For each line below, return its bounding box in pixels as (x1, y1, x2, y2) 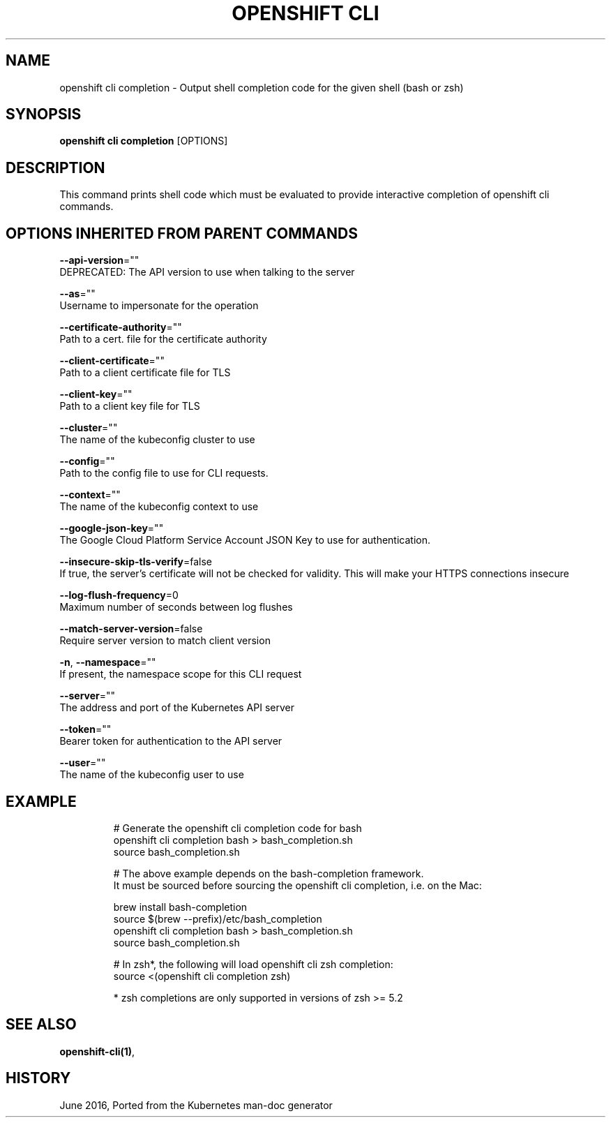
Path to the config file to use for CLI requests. (59, 467, 269, 479)
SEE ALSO (6, 1016, 77, 1034)
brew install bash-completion (113, 900, 248, 913)
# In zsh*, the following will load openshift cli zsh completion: (113, 958, 393, 970)
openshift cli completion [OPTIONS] (59, 135, 228, 147)
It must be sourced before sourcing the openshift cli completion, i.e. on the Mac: (113, 879, 482, 891)
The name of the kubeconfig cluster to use (59, 433, 255, 446)
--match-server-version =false (59, 623, 203, 635)
